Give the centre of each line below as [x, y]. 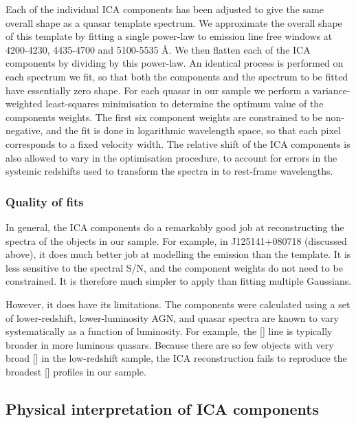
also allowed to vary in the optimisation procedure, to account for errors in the [171, 157]
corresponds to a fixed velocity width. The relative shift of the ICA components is [178, 143]
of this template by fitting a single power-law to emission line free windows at [169, 36]
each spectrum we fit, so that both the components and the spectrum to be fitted [177, 76]
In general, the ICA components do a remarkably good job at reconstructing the [175, 227]
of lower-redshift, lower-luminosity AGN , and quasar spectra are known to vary [172, 317]
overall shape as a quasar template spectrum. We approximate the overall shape [174, 22]
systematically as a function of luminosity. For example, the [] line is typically [169, 331]
